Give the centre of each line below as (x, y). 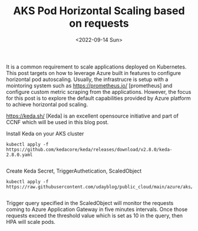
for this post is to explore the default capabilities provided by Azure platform (99, 98)
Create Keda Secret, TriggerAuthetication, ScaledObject (74, 171)
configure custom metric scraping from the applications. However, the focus (99, 92)
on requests (99, 23)
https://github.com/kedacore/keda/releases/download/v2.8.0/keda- (89, 149)
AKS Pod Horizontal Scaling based (99, 11)
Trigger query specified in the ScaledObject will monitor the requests (90, 203)
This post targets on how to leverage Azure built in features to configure (94, 73)
